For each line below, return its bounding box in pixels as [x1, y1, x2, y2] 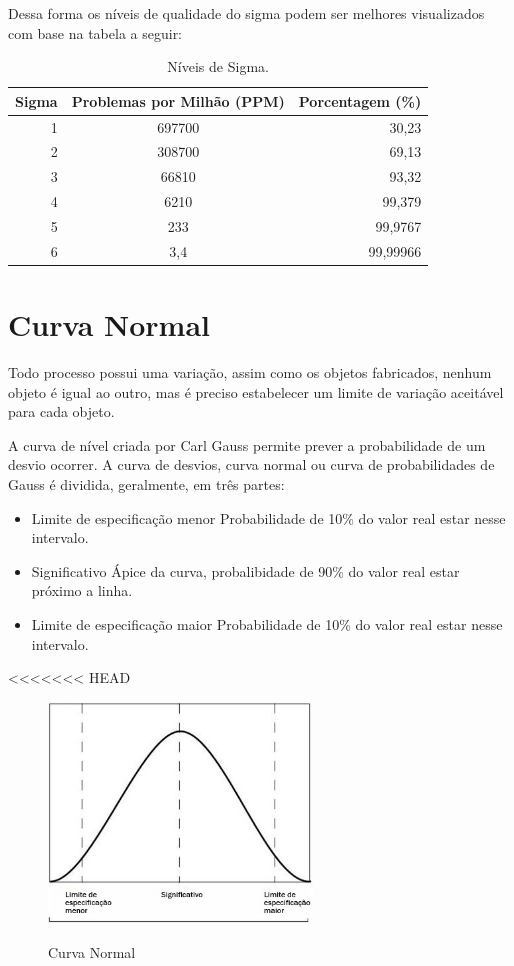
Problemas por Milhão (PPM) [71, 90, 285, 111]
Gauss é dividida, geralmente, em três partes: [8, 474, 285, 495]
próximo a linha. [31, 580, 133, 601]
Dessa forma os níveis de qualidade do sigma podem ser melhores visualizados [8, 3, 485, 23]
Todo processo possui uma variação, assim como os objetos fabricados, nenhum [8, 362, 492, 383]
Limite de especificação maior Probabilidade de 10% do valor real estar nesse [31, 614, 503, 634]
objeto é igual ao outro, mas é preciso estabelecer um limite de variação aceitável [8, 381, 504, 402]
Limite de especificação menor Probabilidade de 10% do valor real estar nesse [31, 507, 506, 528]
